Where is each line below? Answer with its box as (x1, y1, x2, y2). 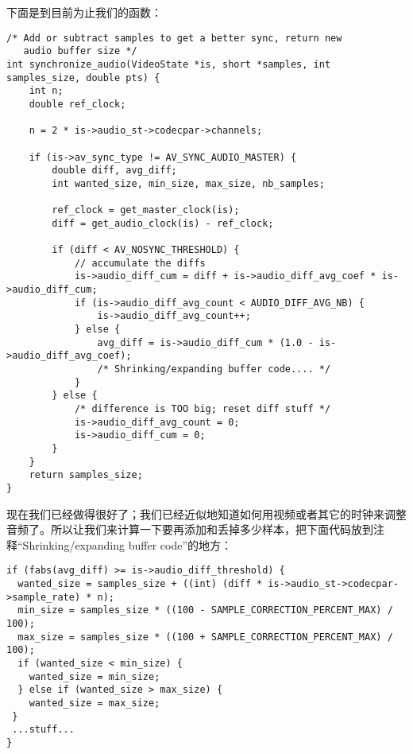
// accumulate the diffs (74, 257, 206, 269)
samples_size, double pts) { (6, 72, 160, 84)
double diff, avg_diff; (52, 165, 177, 177)
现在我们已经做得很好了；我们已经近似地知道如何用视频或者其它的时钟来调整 (6, 505, 407, 522)
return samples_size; (29, 469, 143, 481)
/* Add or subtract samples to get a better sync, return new (6, 32, 342, 44)
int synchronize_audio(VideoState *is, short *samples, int (6, 58, 331, 70)
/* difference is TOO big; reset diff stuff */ (74, 402, 331, 414)
